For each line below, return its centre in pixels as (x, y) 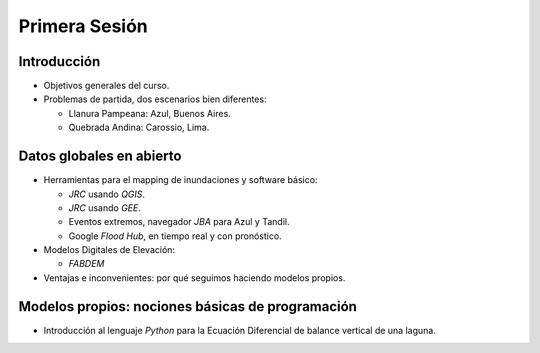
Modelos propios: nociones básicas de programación (187, 306)
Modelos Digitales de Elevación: (109, 250)
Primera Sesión (83, 26)
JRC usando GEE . (105, 207)
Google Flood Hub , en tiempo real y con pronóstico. (175, 236)
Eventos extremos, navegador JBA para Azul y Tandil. (179, 222)
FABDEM (86, 264)
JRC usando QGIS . (106, 194)
